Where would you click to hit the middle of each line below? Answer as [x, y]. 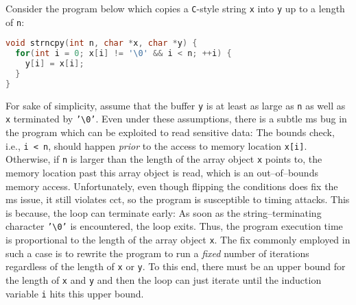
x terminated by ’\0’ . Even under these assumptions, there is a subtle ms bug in [176, 119]
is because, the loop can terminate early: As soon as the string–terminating [164, 212]
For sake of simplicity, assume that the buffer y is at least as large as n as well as [176, 105]
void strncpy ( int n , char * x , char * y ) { [102, 43]
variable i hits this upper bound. [75, 293]
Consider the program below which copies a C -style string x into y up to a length [175, 8]
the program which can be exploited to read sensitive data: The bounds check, [170, 132]
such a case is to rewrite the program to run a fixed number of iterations [157, 253]
